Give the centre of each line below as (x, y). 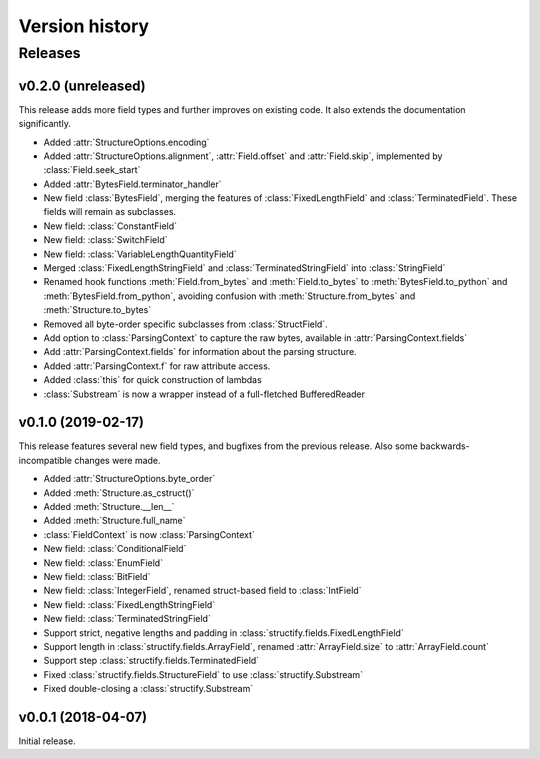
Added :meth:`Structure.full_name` (114, 521)
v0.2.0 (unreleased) (82, 85)
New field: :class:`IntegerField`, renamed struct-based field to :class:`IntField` (202, 591)
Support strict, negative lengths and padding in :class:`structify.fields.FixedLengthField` (223, 632)
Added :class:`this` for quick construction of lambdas (152, 380)
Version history (84, 26)
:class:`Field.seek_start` (92, 170)
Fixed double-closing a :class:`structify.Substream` (148, 689)
